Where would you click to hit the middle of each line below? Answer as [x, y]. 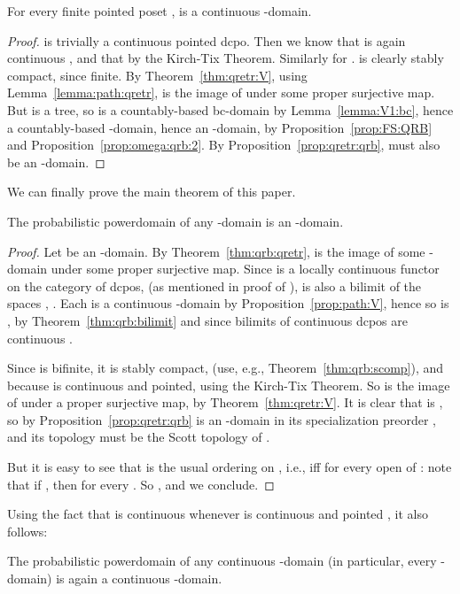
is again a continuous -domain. [139, 579]
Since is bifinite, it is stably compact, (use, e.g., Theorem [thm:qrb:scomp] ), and [226, 368]
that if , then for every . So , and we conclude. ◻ [141, 484]
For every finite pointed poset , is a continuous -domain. [160, 11]
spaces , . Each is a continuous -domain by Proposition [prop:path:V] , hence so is [228, 303]
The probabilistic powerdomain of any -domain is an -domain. [175, 221]
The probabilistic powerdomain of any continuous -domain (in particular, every [222, 561]
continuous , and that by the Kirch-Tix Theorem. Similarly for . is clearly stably [226, 58]
